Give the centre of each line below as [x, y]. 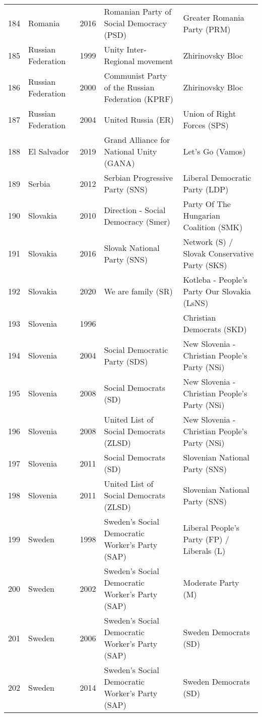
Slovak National [132, 247]
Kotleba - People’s [215, 279]
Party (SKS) [205, 265]
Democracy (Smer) [137, 221]
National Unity [130, 151]
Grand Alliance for [137, 140]
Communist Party [136, 75]
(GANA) [119, 163]
